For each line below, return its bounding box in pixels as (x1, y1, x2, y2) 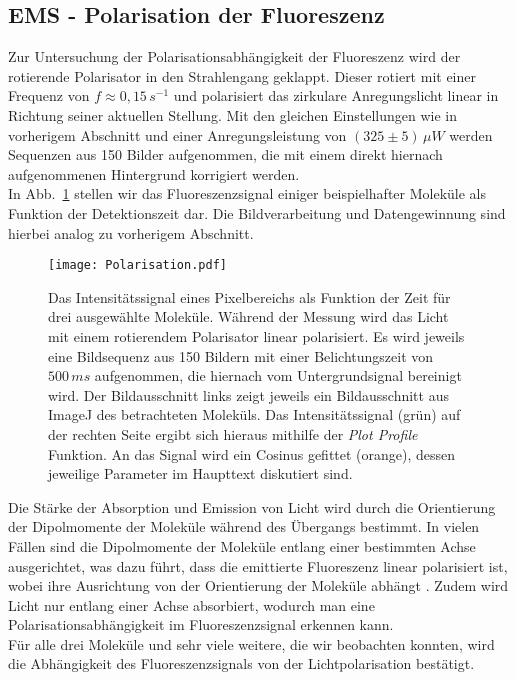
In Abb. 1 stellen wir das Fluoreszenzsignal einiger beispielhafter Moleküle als (8, 183, 486, 204)
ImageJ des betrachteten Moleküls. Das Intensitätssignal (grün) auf (48, 404, 461, 425)
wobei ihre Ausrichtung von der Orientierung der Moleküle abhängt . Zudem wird (8, 575, 509, 596)
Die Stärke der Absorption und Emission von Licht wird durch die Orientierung (8, 496, 496, 517)
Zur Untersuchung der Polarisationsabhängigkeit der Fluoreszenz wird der (8, 46, 461, 67)
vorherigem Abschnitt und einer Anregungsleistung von (8, 124, 347, 145)
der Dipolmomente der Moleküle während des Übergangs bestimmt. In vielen (8, 516, 480, 537)
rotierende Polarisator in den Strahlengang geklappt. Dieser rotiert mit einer (8, 65, 476, 86)
